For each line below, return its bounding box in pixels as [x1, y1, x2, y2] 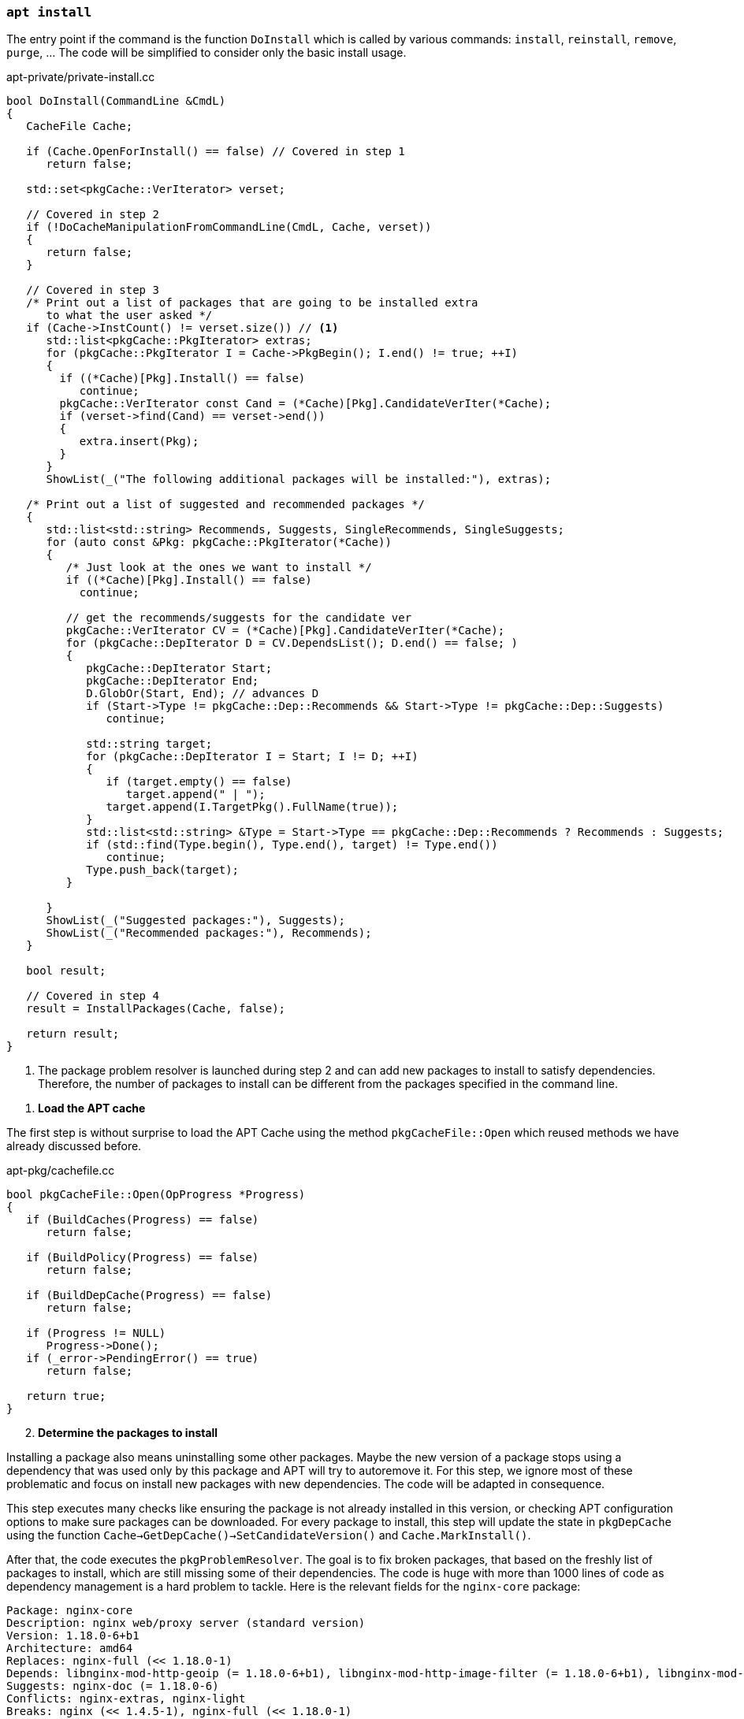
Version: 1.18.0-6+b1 [6, 1629, 139, 1643]
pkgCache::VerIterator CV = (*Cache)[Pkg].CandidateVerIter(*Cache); [65, 624, 505, 637]
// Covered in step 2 [26, 208, 159, 221]
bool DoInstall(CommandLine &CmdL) [6, 95, 226, 108]
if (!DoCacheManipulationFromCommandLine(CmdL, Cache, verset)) [26, 221, 432, 234]
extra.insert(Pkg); [79, 435, 199, 448]
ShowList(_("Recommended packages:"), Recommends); [46, 926, 372, 940]
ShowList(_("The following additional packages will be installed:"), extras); [46, 473, 552, 486]
